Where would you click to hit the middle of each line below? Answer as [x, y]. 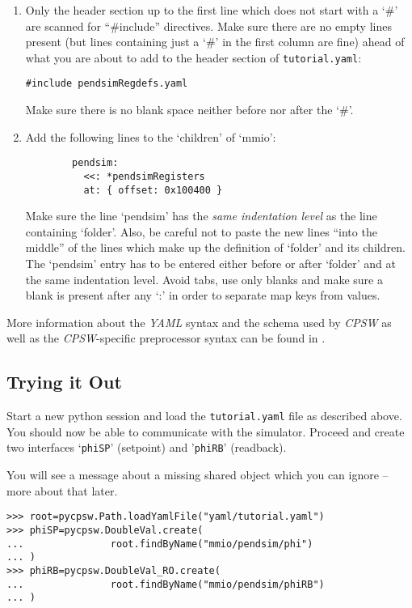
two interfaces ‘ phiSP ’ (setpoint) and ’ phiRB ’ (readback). [147, 447]
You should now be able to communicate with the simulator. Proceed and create [206, 431]
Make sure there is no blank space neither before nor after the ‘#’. [189, 110]
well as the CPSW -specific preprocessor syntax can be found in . [166, 338]
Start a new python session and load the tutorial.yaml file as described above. [204, 416]
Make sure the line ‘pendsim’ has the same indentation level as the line [201, 216]
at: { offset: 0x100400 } [153, 190]
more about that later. [62, 490]
